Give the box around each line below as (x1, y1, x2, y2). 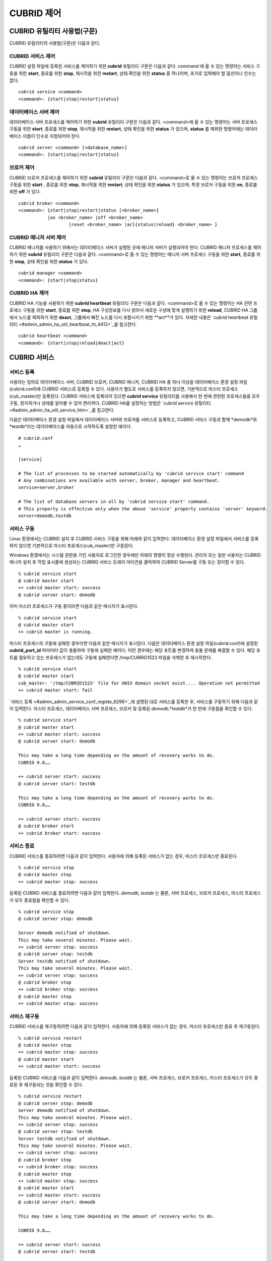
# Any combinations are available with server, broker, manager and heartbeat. (18, 477, 220, 483)
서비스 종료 (9, 842, 35, 849)
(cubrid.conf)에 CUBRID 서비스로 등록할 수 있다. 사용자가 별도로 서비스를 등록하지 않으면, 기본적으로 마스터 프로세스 (9, 386, 239, 392)
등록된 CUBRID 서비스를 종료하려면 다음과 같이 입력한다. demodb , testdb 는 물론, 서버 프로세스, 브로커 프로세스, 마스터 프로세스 (9, 890, 261, 896)
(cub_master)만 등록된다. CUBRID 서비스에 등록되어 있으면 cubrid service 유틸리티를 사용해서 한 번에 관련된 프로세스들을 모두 (9, 393, 260, 399)
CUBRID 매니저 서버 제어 (9, 234, 66, 241)
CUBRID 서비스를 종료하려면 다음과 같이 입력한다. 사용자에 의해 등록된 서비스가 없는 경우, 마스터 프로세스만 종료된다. (9, 853, 238, 859)
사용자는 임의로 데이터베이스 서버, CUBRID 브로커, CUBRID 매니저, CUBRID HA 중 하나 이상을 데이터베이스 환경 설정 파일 (9, 379, 248, 385)
